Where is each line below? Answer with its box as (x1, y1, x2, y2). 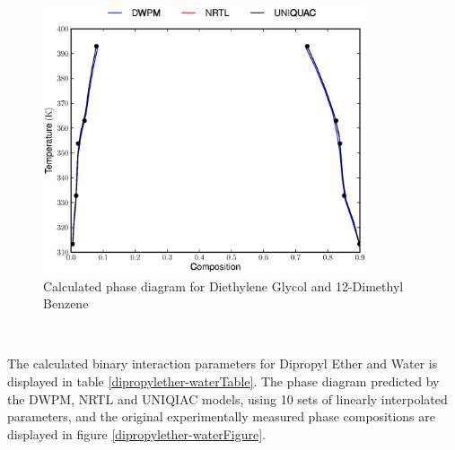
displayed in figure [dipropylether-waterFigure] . (7, 424, 266, 443)
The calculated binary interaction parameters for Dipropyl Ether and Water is (7, 354, 438, 373)
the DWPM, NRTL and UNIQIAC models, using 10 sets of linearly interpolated (7, 389, 448, 408)
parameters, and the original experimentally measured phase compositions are (7, 407, 436, 426)
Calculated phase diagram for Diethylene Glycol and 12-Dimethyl (43, 276, 404, 295)
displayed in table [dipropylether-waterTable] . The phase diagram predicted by (7, 372, 440, 390)
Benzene (43, 294, 89, 313)
